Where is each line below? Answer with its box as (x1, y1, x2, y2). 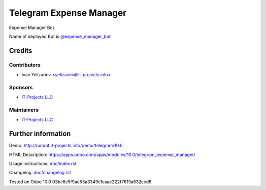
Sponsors (9, 84, 33, 91)
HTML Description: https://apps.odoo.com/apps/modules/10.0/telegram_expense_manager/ (9, 152, 196, 158)
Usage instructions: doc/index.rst (9, 160, 77, 167)
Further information (9, 129, 71, 138)
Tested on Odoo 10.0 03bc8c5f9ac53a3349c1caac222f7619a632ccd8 (9, 179, 152, 185)
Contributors (9, 62, 41, 68)
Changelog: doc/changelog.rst (9, 170, 71, 176)
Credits (9, 46, 33, 55)
